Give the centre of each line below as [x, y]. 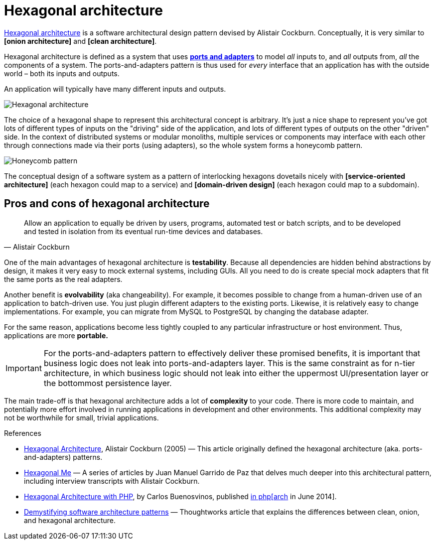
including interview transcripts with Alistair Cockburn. [112, 481]
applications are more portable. [56, 335]
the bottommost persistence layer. [108, 383]
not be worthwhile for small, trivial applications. [81, 417]
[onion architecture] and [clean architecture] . [80, 41]
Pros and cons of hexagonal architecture [107, 204]
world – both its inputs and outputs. [62, 73]
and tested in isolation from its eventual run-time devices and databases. [144, 231]
